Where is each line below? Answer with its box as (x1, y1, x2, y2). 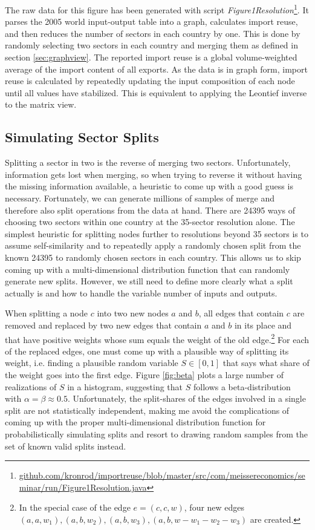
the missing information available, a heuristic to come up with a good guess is (5, 180, 293, 192)
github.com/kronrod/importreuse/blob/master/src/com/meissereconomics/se (19, 469, 305, 482)
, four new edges (184, 501, 245, 514)
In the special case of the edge (19, 501, 131, 514)
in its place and (234, 318, 292, 331)
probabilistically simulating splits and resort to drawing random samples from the (5, 427, 308, 440)
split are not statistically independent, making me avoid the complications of (5, 404, 290, 416)
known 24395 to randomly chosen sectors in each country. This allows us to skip (5, 250, 301, 263)
